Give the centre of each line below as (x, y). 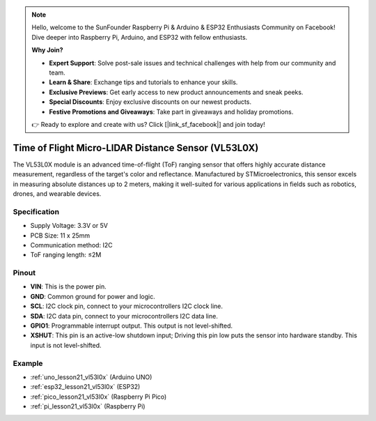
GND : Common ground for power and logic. (93, 296)
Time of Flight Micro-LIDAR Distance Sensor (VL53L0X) (136, 147)
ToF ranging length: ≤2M (66, 255)
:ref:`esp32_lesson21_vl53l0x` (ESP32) (85, 387)
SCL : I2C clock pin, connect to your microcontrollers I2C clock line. (126, 306)
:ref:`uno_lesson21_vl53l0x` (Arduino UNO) (91, 377)
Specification (36, 211)
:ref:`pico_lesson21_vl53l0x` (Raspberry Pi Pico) (99, 397)
